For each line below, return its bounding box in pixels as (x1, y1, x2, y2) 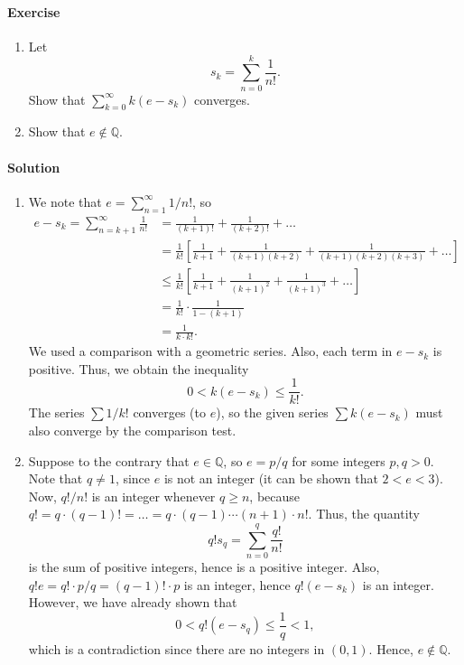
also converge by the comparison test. (28, 420, 237, 439)
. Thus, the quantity (308, 504, 420, 523)
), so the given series (216, 403, 329, 422)
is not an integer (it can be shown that (163, 469, 378, 488)
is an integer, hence (183, 575, 291, 594)
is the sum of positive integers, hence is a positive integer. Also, (28, 557, 380, 576)
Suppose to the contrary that (28, 451, 190, 470)
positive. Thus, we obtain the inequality (28, 359, 249, 378)
